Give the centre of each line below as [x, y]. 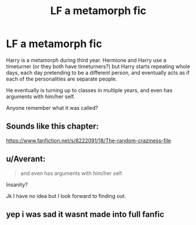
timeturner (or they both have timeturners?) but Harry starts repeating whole [98, 66]
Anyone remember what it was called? [52, 108]
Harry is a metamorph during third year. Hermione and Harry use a [86, 60]
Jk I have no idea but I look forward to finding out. [66, 196]
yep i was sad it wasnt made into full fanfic [85, 214]
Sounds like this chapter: [52, 127]
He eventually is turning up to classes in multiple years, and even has [89, 90]
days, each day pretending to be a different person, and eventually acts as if [98, 72]
